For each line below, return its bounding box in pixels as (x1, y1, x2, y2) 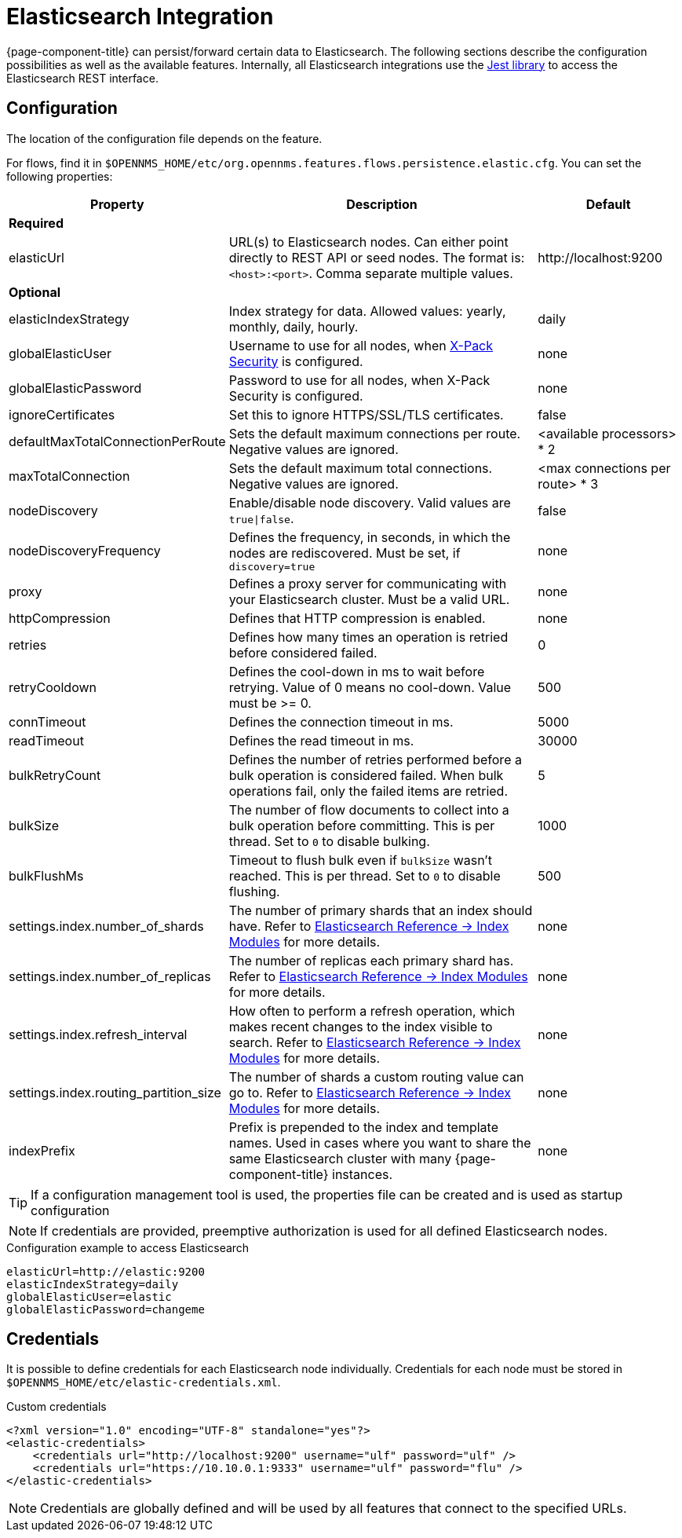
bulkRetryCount (9, 767, 101, 783)
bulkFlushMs (9, 867, 84, 884)
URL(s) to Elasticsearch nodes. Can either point (228, 233, 509, 250)
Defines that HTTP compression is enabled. (228, 610, 486, 626)
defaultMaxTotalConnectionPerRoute (9, 433, 226, 449)
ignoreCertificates (9, 406, 115, 423)
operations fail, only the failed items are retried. (228, 782, 508, 799)
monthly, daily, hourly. (228, 318, 359, 335)
